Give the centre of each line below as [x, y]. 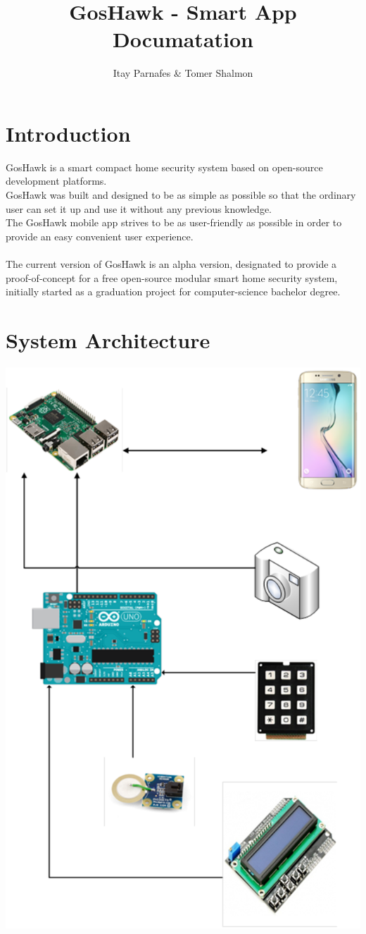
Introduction [68, 133]
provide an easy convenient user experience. [100, 236]
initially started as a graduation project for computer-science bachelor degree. [173, 291]
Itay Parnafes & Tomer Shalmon [183, 73]
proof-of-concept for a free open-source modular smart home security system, [172, 277]
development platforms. [56, 181]
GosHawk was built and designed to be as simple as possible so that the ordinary [181, 195]
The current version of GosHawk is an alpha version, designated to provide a [171, 264]
